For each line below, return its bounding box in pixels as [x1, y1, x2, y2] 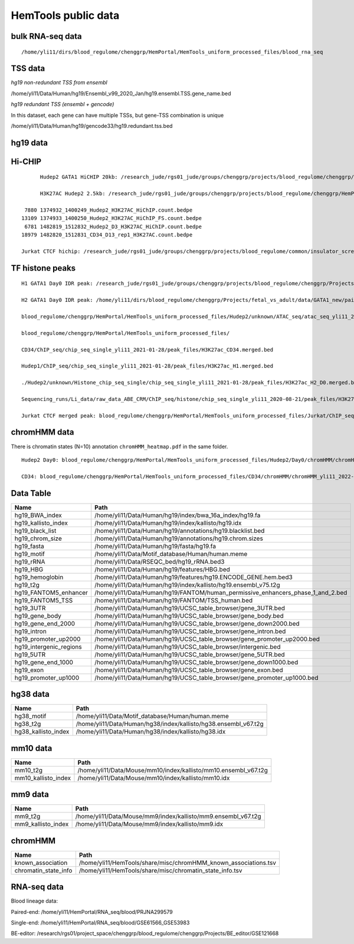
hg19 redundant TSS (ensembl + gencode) [11, 101, 114, 108]
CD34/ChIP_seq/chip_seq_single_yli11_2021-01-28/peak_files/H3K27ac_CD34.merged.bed [21, 346, 274, 353]
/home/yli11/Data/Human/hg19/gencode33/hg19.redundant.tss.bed [11, 123, 173, 130]
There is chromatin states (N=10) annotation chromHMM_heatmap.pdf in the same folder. [11, 443, 228, 450]
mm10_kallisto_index [14, 774, 71, 782]
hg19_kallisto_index [14, 519, 68, 527]
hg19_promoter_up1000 [14, 673, 80, 682]
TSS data [11, 64, 45, 74]
